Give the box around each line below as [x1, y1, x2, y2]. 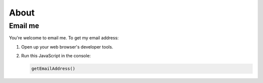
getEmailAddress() [31, 66, 75, 71]
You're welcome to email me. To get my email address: [9, 35, 119, 41]
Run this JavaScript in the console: [21, 53, 91, 59]
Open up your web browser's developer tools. [21, 44, 113, 50]
